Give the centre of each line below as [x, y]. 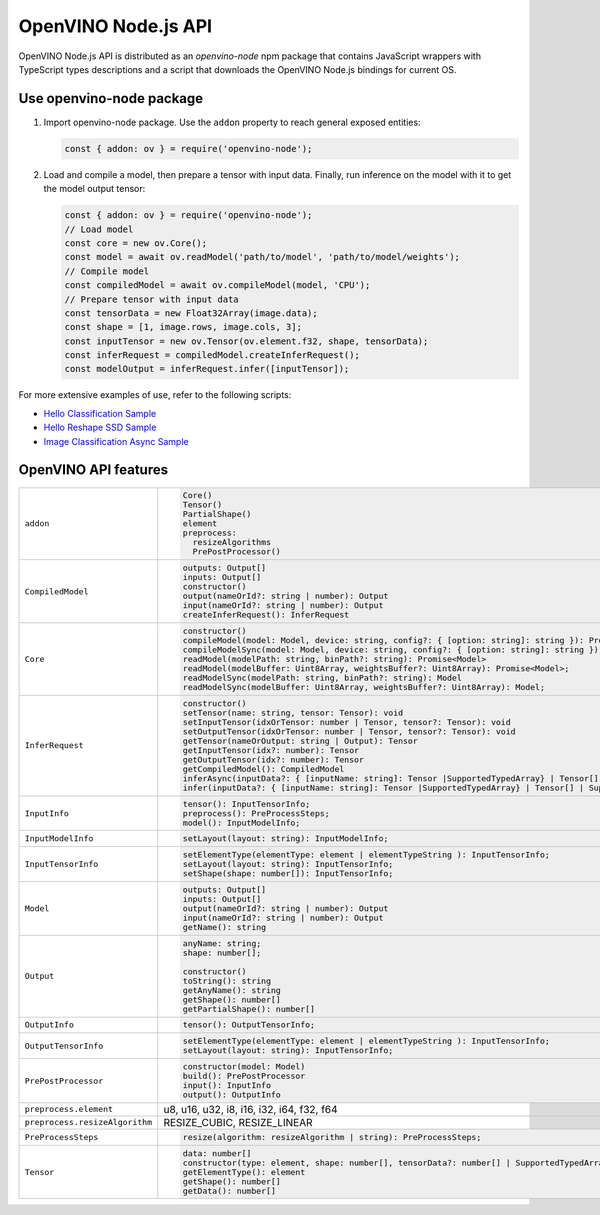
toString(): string [227, 980]
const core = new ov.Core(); [136, 243]
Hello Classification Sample [100, 413]
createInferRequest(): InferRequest [266, 615]
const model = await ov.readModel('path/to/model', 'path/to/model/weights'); [262, 257]
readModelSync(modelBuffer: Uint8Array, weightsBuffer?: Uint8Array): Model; [363, 687]
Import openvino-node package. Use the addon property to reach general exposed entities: [232, 122]
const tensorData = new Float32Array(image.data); [191, 313]
